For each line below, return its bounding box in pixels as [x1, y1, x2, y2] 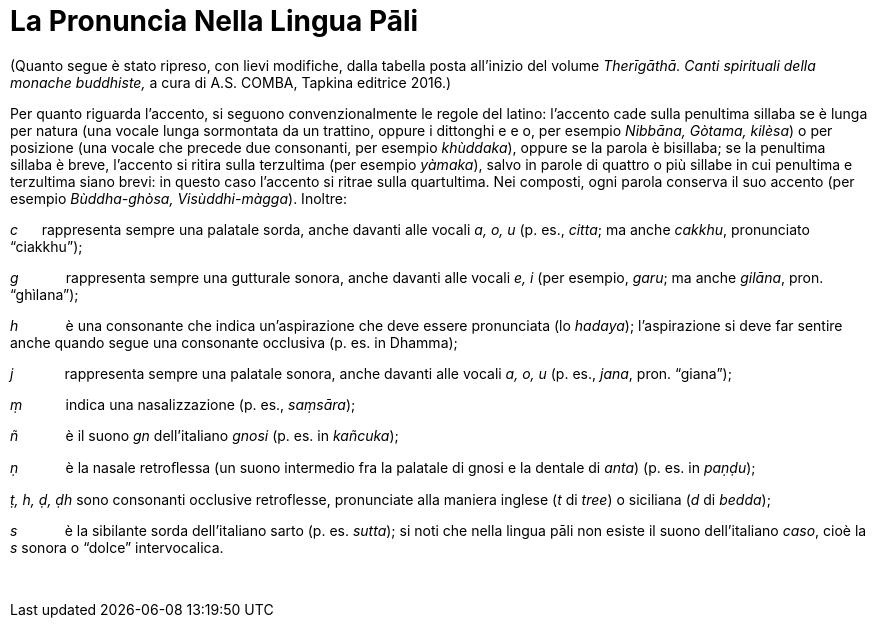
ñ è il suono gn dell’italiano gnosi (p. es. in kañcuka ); [10, 426, 399, 444]
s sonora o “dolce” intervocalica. [10, 538, 224, 556]
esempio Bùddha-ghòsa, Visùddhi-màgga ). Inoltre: [10, 189, 347, 207]
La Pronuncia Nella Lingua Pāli [10, 4, 419, 38]
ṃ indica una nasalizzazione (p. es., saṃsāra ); [10, 395, 356, 413]
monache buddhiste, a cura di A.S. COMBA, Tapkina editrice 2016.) [10, 73, 452, 91]
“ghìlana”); [10, 285, 79, 303]
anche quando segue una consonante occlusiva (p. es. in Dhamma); [10, 333, 458, 351]
